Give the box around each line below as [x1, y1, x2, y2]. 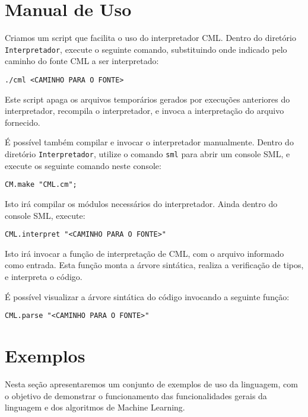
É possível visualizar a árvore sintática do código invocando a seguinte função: [5, 290, 290, 303]
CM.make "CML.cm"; [5, 180, 77, 189]
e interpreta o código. [5, 270, 82, 282]
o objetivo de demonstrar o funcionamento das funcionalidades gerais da [5, 389, 267, 402]
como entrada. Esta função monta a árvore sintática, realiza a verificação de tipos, [5, 259, 304, 271]
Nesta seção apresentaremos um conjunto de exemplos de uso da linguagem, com [5, 377, 298, 390]
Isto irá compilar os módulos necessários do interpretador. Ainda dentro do [5, 197, 278, 209]
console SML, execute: [5, 209, 85, 221]
